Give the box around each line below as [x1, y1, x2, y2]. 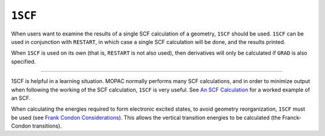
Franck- [282, 114, 302, 121]
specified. [11, 58, 36, 65]
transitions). [32, 122, 62, 129]
